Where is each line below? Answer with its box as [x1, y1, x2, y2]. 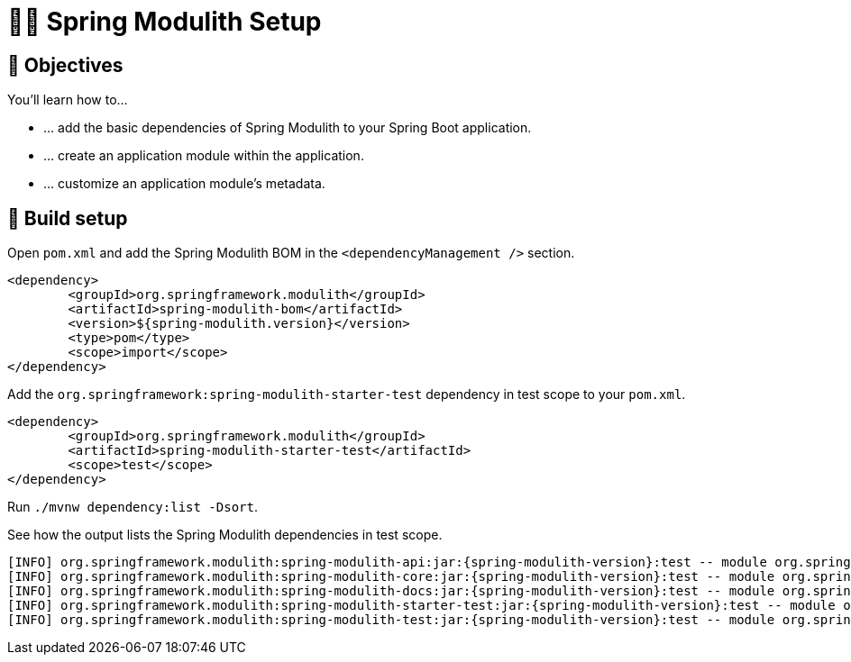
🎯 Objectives [7, 53, 124, 77]
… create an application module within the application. [43, 148, 364, 164]
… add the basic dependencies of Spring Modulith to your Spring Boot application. [43, 120, 532, 136]
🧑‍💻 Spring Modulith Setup [7, 6, 322, 37]
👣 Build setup [7, 206, 128, 230]
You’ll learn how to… [7, 92, 128, 108]
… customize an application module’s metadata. [43, 176, 325, 192]
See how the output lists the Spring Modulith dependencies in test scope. [7, 527, 443, 543]
